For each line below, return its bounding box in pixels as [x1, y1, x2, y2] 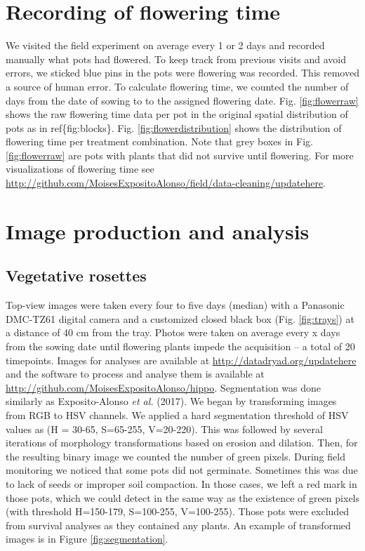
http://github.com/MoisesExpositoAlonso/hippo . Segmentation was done [6, 380, 321, 394]
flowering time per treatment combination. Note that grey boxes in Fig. [6, 134, 313, 149]
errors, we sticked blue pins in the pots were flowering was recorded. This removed [6, 65, 359, 80]
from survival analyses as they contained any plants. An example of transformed [6, 517, 351, 532]
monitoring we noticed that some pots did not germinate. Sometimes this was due [6, 463, 358, 477]
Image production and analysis [6, 216, 310, 245]
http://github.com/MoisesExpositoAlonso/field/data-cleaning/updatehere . [6, 175, 326, 190]
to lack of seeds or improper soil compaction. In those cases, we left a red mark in [6, 476, 357, 491]
